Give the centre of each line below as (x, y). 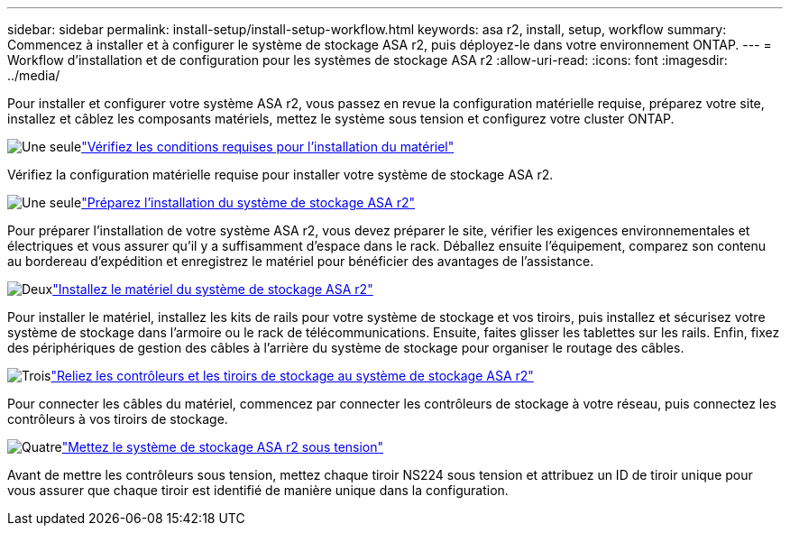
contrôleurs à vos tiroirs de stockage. (118, 419)
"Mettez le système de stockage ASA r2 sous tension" (223, 447)
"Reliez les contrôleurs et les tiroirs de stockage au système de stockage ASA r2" (292, 376)
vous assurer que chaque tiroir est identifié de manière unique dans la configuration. (258, 490)
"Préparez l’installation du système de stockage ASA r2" (248, 202)
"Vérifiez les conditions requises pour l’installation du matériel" (268, 147)
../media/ (34, 75)
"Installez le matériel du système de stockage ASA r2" (213, 289)
